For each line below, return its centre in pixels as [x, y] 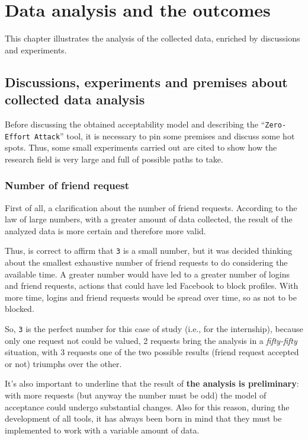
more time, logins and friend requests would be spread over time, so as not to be [151, 297]
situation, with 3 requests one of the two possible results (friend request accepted [152, 352]
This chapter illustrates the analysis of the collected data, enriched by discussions [153, 38]
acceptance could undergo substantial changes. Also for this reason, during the [147, 406]
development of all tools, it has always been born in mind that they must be [143, 418]
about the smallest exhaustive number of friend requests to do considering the [146, 262]
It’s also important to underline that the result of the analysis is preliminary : [152, 383]
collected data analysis [75, 99]
